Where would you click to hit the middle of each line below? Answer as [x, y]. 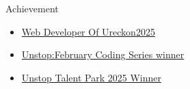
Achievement [32, 8]
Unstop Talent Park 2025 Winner [91, 77]
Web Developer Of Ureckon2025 [88, 31]
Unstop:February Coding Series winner [103, 54]
